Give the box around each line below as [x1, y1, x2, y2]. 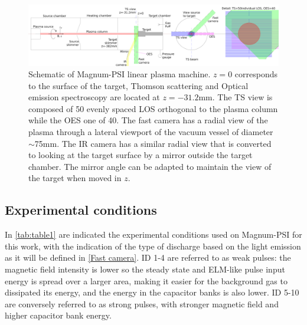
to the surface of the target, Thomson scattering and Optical [28, 79, 249, 91]
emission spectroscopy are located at [28, 91, 160, 103]
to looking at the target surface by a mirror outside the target [28, 149, 253, 161]
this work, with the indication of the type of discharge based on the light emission [5, 239, 301, 252]
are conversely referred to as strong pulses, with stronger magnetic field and [5, 297, 279, 310]
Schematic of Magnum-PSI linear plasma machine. [28, 68, 211, 80]
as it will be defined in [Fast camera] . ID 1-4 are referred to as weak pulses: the [5, 251, 291, 264]
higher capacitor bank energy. [5, 309, 112, 321]
